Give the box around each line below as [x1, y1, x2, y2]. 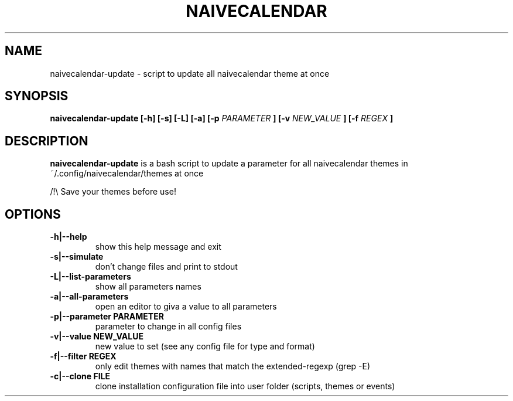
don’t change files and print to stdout [95, 261, 238, 272]
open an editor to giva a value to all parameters [95, 301, 277, 312]
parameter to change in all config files [95, 321, 242, 332]
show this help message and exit [95, 242, 221, 252]
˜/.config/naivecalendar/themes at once [50, 168, 204, 179]
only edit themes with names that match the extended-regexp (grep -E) [95, 361, 371, 372]
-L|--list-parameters [50, 271, 131, 282]
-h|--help [50, 232, 87, 242]
